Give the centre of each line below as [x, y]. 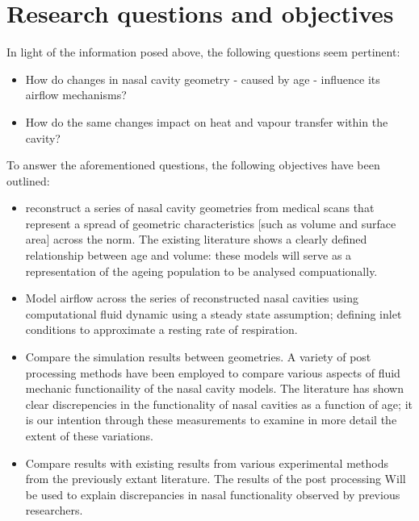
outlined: [28, 180]
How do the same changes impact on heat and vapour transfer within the [207, 121]
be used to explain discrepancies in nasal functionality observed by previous [213, 494]
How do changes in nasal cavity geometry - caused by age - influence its [203, 79]
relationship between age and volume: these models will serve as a [189, 255]
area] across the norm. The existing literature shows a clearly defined [196, 239]
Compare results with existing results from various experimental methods [207, 463]
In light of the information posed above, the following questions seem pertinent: [203, 52]
